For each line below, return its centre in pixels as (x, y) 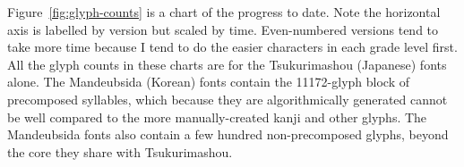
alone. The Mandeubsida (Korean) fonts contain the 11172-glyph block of (209, 82)
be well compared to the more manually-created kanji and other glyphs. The (217, 117)
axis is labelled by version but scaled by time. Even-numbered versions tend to (223, 29)
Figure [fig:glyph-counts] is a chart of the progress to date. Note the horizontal (224, 12)
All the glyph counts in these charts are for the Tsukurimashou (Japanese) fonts (227, 64)
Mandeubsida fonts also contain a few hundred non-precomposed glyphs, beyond (228, 134)
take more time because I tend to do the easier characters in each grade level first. (232, 47)
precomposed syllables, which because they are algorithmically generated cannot (228, 99)
